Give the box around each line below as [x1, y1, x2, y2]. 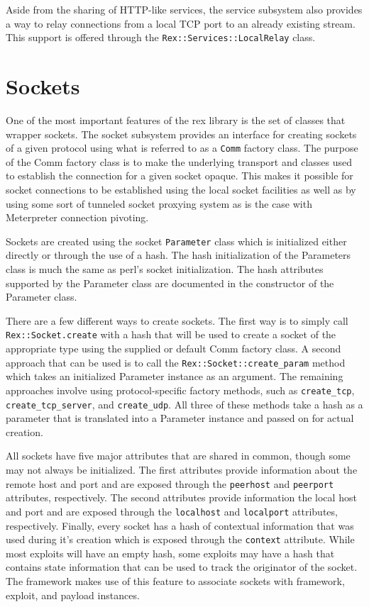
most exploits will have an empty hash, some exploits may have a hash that [6, 545, 335, 560]
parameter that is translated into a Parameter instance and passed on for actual [6, 411, 354, 425]
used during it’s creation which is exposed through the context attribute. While [6, 532, 355, 547]
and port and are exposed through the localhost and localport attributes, [6, 503, 338, 518]
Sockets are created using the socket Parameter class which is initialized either [6, 233, 347, 248]
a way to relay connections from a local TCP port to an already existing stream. [6, 16, 356, 30]
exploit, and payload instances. [6, 587, 140, 602]
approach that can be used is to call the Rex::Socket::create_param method [6, 355, 346, 369]
